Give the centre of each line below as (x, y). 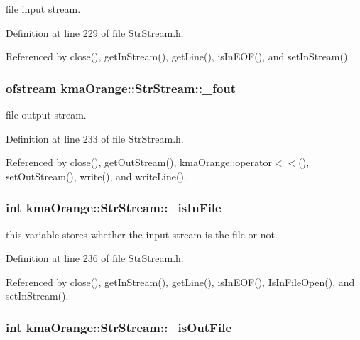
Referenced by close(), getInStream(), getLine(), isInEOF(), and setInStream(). (178, 56)
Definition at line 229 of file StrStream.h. (95, 32)
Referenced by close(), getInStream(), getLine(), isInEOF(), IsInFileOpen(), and (180, 281)
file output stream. (46, 114)
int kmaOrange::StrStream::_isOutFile (119, 327)
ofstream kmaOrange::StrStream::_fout (121, 88)
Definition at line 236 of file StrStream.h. (95, 258)
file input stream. (43, 9)
